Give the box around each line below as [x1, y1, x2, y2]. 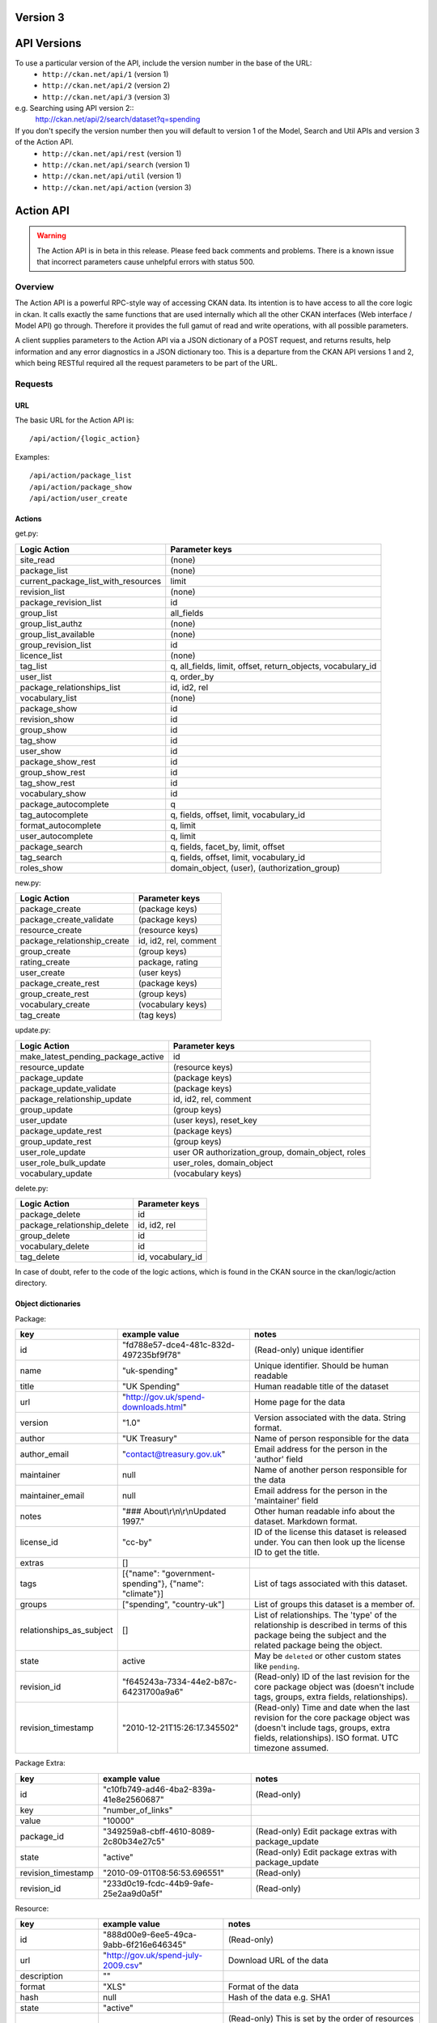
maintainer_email [19, 1490, 85, 1501]
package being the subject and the [253, 1630, 388, 1641]
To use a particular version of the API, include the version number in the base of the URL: [15, 57, 312, 68]
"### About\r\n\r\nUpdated [121, 1506, 227, 1517]
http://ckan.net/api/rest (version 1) [42, 148, 182, 158]
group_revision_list [19, 639, 92, 651]
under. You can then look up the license [253, 1537, 405, 1548]
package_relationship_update [19, 1093, 132, 1105]
